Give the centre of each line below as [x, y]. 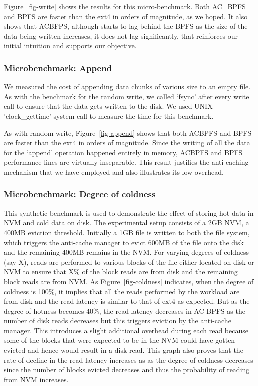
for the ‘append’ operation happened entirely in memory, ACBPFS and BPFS [123, 152]
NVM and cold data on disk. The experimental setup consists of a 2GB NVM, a [127, 222]
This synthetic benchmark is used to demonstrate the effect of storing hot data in [129, 212]
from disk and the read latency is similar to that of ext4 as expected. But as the [127, 301]
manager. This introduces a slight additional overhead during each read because [126, 330]
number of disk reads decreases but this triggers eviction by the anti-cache [118, 320]
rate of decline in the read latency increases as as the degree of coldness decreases [129, 359]
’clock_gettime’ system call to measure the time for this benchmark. [109, 116]
